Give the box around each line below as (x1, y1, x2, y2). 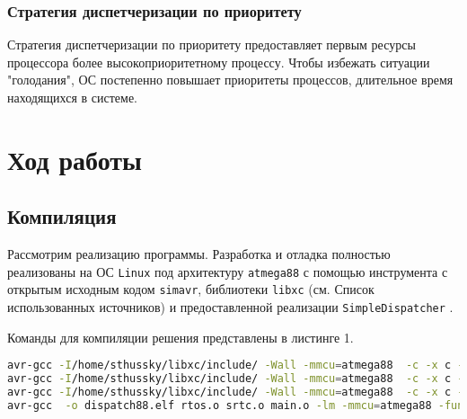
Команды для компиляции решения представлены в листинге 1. (7, 327, 354, 346)
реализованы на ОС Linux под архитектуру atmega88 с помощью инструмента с (7, 262, 448, 281)
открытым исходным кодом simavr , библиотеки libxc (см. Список (7, 280, 374, 299)
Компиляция (7, 202, 117, 230)
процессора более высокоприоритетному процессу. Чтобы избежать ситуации (7, 52, 430, 71)
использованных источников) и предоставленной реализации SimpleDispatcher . (7, 298, 454, 316)
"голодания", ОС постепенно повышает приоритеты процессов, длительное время (7, 70, 454, 89)
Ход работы (7, 140, 142, 177)
